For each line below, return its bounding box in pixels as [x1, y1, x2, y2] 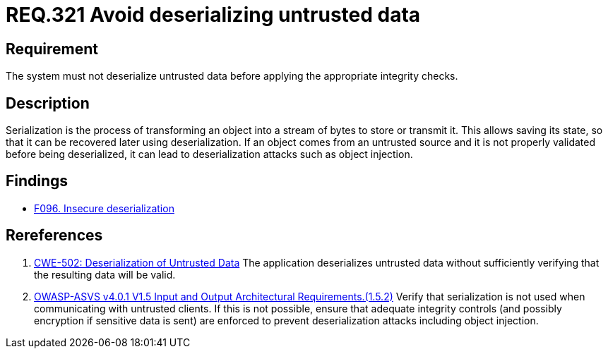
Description [6, 94, 90, 112]
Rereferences [6, 226, 103, 245]
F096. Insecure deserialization [34, 202, 174, 214]
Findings [6, 172, 68, 190]
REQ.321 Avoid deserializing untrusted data [6, 3, 421, 27]
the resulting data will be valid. [34, 268, 176, 281]
